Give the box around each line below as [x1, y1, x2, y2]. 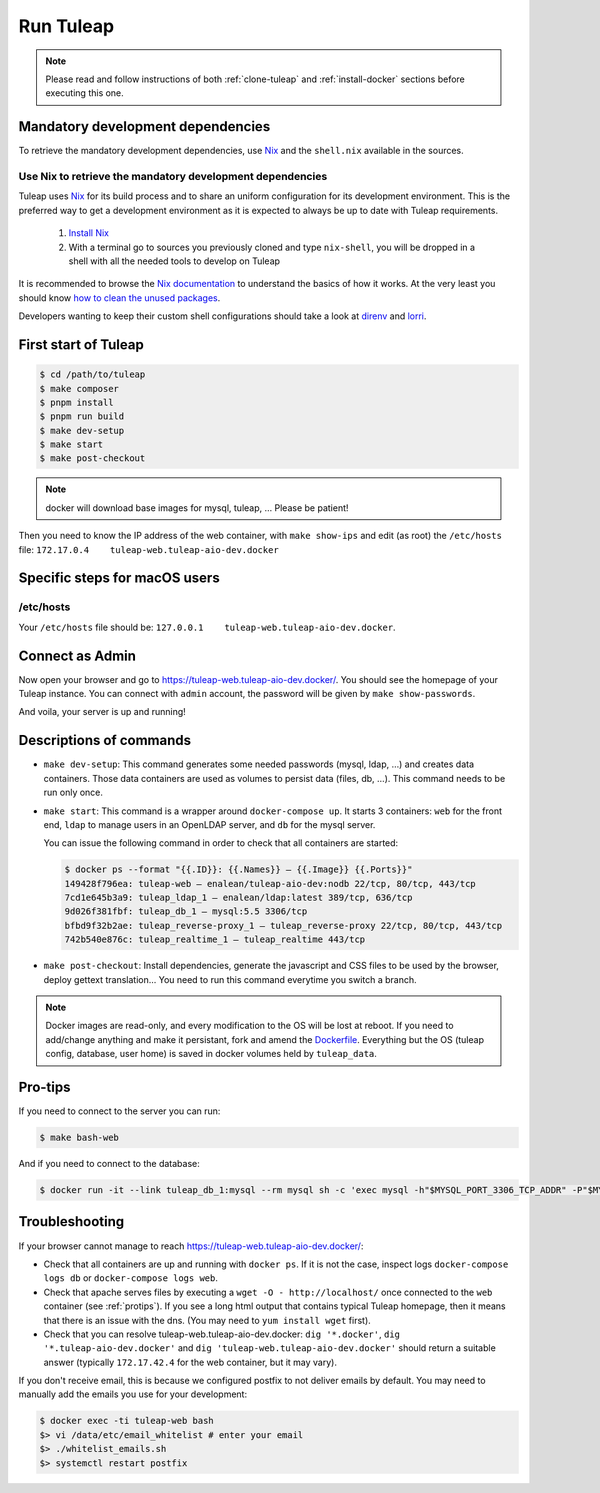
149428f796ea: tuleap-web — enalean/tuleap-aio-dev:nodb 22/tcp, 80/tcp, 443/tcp [64, 878, 477, 889]
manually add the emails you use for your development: [18, 1388, 248, 1400]
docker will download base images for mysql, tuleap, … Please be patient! [45, 501, 349, 514]
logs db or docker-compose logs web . [43, 1272, 219, 1284]
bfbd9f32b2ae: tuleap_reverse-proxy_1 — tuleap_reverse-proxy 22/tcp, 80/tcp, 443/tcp [64, 920, 503, 931]
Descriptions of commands [18, 732, 192, 749]
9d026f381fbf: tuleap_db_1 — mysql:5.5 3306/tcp [64, 906, 308, 917]
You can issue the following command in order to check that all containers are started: [43, 837, 399, 849]
